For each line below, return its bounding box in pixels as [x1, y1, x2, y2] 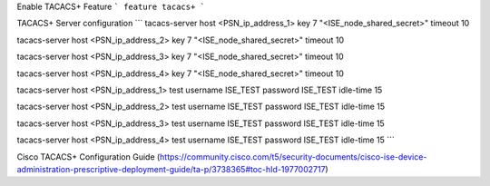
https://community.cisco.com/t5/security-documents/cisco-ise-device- [159, 151, 427, 162]
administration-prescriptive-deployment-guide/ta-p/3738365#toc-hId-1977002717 [16, 163, 326, 174]
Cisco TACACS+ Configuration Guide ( [16, 151, 161, 162]
